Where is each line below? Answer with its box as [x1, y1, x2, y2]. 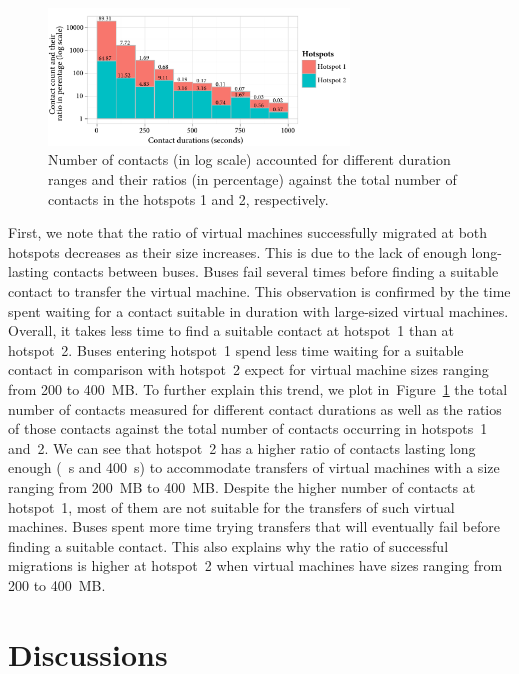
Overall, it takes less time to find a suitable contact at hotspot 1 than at [8, 320, 455, 341]
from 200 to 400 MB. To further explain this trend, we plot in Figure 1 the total [8, 379, 508, 400]
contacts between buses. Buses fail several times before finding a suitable [53, 261, 499, 282]
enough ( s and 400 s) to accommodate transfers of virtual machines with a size [8, 457, 500, 478]
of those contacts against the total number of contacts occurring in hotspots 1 [8, 418, 488, 439]
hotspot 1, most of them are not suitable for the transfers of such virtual [8, 496, 455, 517]
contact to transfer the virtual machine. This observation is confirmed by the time [8, 281, 511, 302]
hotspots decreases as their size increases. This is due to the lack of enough [8, 241, 467, 262]
